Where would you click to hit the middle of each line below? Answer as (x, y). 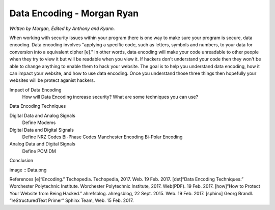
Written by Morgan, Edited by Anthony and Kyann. (62, 28)
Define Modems (39, 123)
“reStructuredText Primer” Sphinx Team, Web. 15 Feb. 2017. (72, 200)
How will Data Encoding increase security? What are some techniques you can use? (110, 97)
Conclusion (21, 161)
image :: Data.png (28, 170)
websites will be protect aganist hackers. (52, 80)
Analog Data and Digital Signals (43, 144)
